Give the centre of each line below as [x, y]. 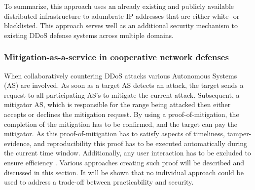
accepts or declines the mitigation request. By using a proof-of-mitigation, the [122, 114]
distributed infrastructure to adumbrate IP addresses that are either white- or [122, 16]
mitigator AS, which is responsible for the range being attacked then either [117, 104]
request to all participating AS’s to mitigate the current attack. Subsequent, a [122, 95]
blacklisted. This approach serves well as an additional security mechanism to [121, 25]
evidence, [18, 143]
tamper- [239, 133]
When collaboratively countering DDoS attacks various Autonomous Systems [121, 75]
